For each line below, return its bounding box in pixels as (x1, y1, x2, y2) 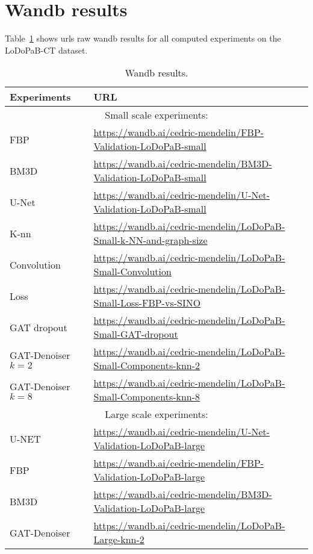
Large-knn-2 (93, 532, 144, 547)
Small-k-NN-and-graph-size (93, 233, 208, 247)
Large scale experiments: (105, 407, 208, 422)
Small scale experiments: (105, 108, 208, 122)
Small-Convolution (93, 264, 172, 279)
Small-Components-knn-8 (93, 390, 200, 404)
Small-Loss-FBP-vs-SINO (93, 296, 201, 310)
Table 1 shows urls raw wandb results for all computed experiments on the (5, 32, 281, 45)
